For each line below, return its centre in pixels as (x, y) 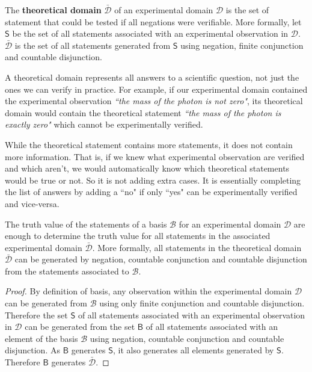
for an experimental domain (230, 224)
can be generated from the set (80, 327)
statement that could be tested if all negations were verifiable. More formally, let (153, 21)
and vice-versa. (32, 203)
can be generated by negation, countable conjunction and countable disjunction (161, 259)
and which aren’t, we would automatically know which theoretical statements (147, 168)
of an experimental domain (164, 10)
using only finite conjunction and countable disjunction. (202, 303)
